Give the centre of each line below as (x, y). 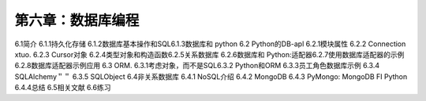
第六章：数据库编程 (77, 20)
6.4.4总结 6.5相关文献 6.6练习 (63, 88)
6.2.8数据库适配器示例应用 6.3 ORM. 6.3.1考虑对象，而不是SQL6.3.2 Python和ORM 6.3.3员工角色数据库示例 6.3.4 (197, 66)
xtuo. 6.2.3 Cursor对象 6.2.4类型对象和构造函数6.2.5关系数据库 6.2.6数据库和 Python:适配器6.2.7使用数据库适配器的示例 (209, 54)
